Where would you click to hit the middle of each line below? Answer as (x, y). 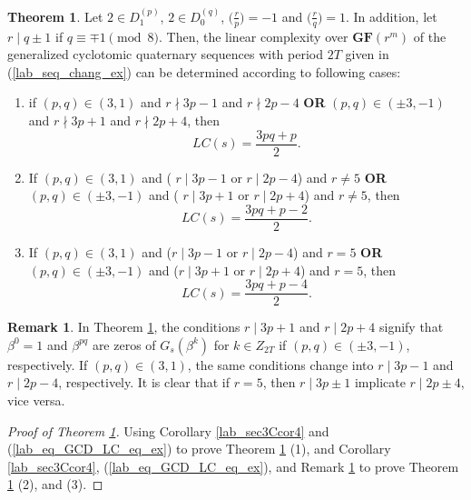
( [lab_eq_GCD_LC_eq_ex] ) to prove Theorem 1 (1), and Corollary (199, 449)
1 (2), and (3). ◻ (55, 484)
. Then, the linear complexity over (253, 36)
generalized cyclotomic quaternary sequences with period (165, 54)
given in (367, 54)
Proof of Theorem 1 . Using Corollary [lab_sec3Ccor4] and (168, 430)
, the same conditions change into (280, 364)
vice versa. (36, 400)
